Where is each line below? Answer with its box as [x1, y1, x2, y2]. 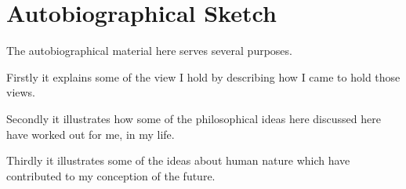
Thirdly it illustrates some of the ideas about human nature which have [6, 152, 350, 169]
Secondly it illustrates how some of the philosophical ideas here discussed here [6, 110, 381, 126]
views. [6, 84, 36, 100]
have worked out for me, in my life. [6, 125, 175, 142]
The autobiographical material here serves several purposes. [6, 42, 292, 59]
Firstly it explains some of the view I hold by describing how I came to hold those [6, 68, 401, 85]
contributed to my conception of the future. [6, 167, 216, 184]
